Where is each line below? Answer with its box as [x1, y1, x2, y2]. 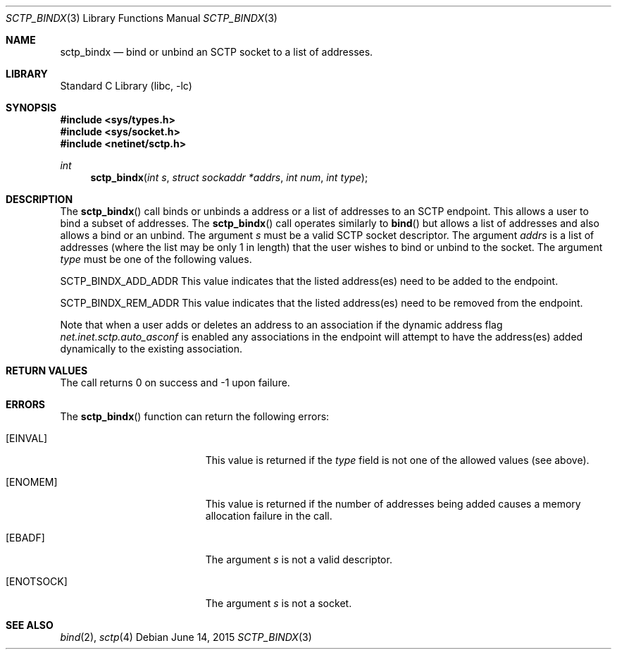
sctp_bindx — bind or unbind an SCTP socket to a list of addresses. [60, 46, 373, 58]
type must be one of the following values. [60, 253, 252, 265]
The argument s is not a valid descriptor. [205, 553, 392, 565]
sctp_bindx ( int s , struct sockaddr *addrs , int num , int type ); [90, 171, 368, 183]
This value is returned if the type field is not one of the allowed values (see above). [205, 454, 590, 466]
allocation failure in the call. [205, 510, 332, 522]
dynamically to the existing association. [60, 343, 243, 355]
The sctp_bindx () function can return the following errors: [60, 410, 330, 422]
